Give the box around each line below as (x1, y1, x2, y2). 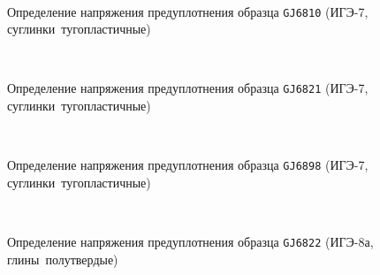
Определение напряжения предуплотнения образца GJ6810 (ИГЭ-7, (7, 2, 369, 20)
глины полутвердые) (7, 249, 118, 268)
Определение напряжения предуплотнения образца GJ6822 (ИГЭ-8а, (7, 233, 374, 251)
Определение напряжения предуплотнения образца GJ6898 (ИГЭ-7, (7, 156, 369, 174)
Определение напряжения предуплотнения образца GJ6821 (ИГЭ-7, (7, 79, 369, 97)
